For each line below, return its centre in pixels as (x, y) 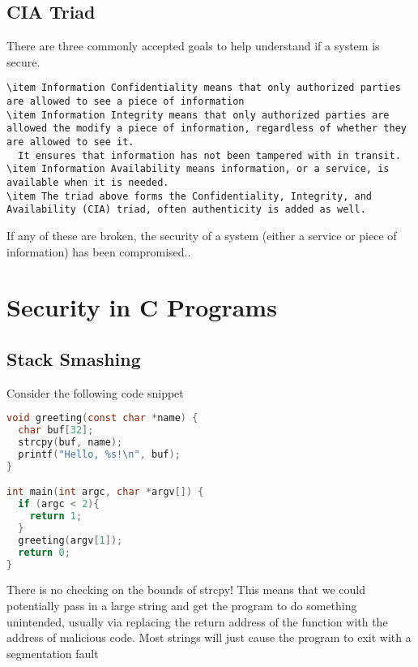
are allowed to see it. (70, 142)
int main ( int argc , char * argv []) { (105, 492)
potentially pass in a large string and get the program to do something (182, 606)
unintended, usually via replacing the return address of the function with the (197, 621)
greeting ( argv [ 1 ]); (70, 540)
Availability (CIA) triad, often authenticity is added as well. (186, 210)
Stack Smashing (74, 358)
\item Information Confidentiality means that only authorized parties (204, 88)
